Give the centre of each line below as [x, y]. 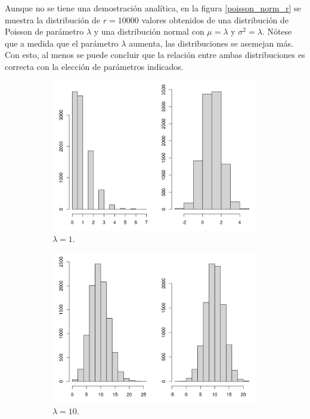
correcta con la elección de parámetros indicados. [94, 66]
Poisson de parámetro [44, 31]
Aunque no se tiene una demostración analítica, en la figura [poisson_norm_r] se [153, 8]
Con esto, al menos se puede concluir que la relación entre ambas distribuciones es [155, 55]
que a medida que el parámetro [62, 43]
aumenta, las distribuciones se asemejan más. [211, 43]
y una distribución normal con [149, 31]
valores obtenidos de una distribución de [215, 19]
